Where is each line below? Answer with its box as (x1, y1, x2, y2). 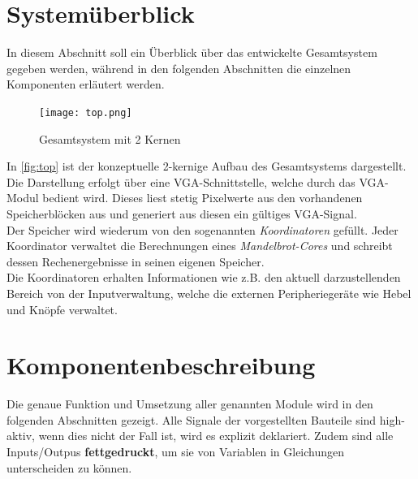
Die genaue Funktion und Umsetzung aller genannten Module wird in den (6, 395, 373, 412)
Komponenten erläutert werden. (6, 76, 165, 93)
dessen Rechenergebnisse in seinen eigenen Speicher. (6, 252, 265, 270)
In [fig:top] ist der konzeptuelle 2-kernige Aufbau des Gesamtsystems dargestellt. (6, 158, 407, 175)
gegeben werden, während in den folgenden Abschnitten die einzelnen (6, 59, 351, 76)
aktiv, (6, 427, 36, 444)
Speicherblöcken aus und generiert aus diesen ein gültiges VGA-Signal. (6, 205, 357, 222)
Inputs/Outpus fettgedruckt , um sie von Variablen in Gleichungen (6, 443, 345, 460)
